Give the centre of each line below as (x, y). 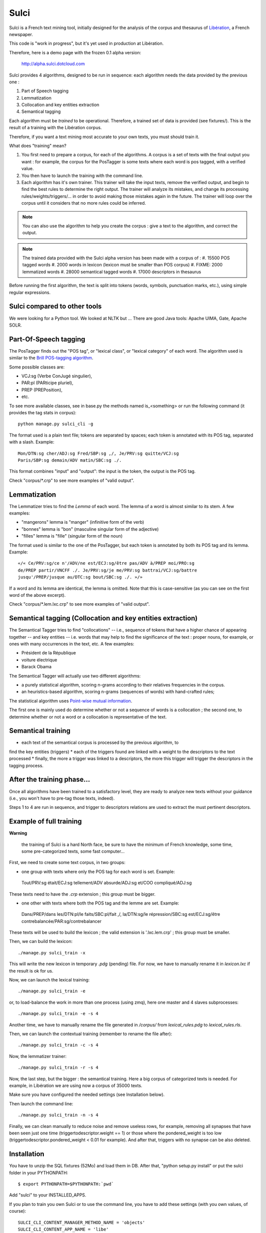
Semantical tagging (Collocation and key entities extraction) (103, 618)
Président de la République (49, 653)
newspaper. (21, 34)
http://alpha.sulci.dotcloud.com (53, 64)
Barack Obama (36, 667)
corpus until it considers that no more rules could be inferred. (84, 203)
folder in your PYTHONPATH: (39, 1173)
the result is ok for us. (31, 971)
